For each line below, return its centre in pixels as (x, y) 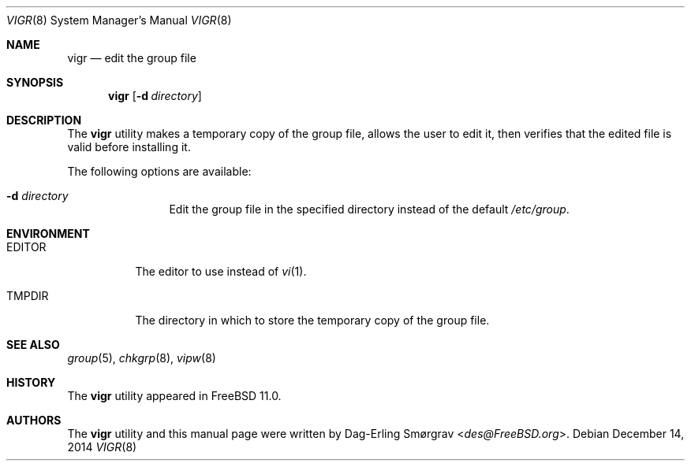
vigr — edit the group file (132, 58)
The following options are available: (159, 171)
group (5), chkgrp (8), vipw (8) (142, 358)
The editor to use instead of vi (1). (221, 271)
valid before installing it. (129, 147)
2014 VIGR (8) (102, 447)
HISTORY (31, 382)
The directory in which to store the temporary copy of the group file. (312, 320)
